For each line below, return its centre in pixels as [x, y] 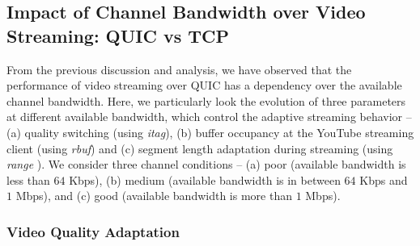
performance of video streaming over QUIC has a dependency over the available [204, 85]
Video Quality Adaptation [93, 231]
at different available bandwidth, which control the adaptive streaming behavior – [209, 117]
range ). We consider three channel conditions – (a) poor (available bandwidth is [206, 164]
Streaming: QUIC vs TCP [118, 35]
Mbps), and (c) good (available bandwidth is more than [154, 196]
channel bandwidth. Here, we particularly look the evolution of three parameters [206, 100]
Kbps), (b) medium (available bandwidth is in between [205, 179]
